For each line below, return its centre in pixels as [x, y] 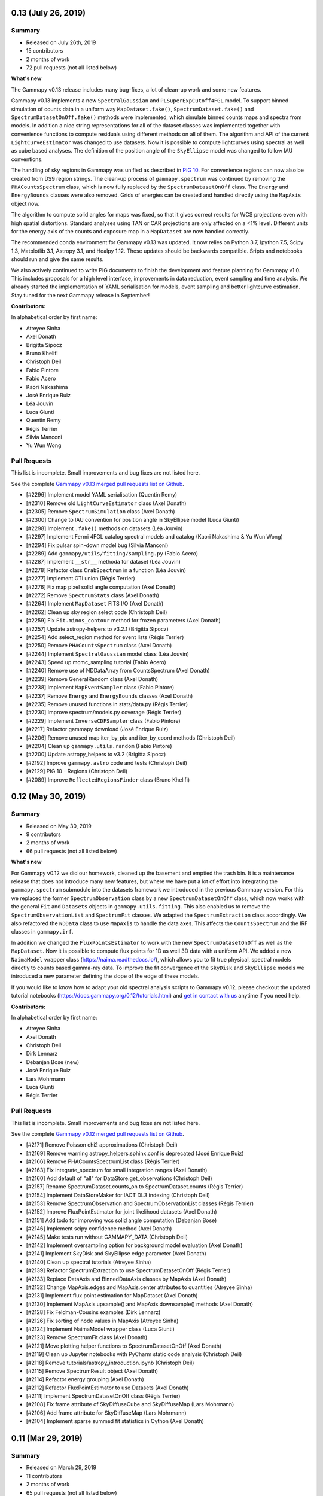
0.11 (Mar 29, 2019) [47, 1438]
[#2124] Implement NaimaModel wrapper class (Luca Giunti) [100, 1329]
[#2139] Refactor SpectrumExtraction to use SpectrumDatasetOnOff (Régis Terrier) [128, 1270]
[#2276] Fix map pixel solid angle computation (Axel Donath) [101, 587]
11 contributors [44, 1476]
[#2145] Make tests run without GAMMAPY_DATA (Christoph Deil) [107, 1237]
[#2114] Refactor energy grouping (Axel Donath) [85, 1379]
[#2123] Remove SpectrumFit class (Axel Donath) [87, 1337]
